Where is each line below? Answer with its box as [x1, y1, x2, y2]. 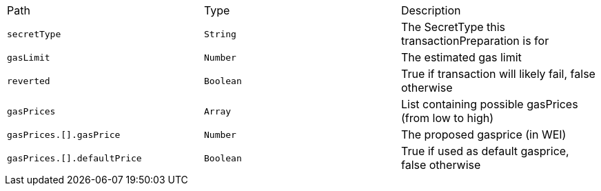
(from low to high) [400, 111, 493, 125]
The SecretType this [400, 20, 506, 34]
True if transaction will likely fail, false [400, 67, 595, 81]
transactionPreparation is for [400, 34, 549, 48]
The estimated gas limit [400, 50, 522, 64]
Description [400, 3, 461, 17]
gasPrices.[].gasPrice [7, 129, 121, 140]
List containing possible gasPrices [400, 97, 578, 111]
